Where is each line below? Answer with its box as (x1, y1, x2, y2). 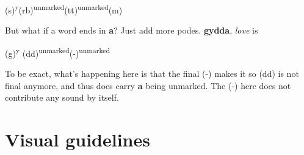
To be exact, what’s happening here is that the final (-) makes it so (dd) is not (5, 67, 299, 80)
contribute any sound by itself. (5, 91, 119, 104)
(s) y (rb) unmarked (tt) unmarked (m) (5, 2, 123, 16)
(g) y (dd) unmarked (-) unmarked (5, 45, 110, 59)
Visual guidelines (5, 127, 150, 152)
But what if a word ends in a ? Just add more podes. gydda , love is (5, 24, 258, 37)
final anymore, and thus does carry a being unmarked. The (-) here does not (5, 79, 291, 92)
